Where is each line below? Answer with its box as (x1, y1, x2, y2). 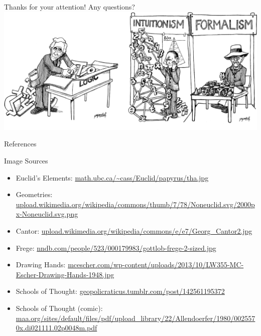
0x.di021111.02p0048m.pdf (16, 322, 97, 333)
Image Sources (4, 155, 48, 166)
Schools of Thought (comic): (16, 302, 103, 313)
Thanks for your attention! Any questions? (4, 2, 135, 12)
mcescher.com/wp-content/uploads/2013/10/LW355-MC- (68, 259, 244, 270)
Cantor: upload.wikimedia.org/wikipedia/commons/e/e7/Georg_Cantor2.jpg (16, 226, 252, 236)
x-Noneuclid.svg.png (16, 209, 78, 219)
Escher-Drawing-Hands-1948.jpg (16, 269, 114, 279)
